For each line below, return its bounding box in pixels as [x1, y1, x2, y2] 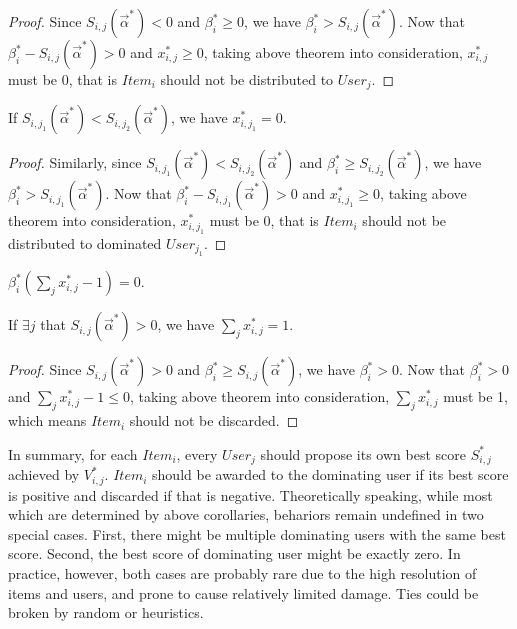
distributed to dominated [8, 232, 162, 253]
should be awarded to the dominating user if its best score [152, 464, 509, 485]
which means [8, 410, 87, 431]
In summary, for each [8, 443, 138, 464]
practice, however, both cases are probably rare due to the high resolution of [8, 562, 477, 583]
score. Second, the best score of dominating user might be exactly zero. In [8, 543, 461, 564]
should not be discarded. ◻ [129, 410, 299, 431]
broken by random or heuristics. [8, 602, 204, 623]
